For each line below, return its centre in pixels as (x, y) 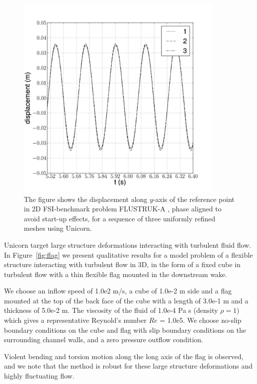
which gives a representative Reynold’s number (75, 320)
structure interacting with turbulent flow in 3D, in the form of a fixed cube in (122, 264)
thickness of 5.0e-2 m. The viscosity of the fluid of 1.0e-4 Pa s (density (111, 310)
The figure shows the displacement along (86, 199)
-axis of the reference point (194, 199)
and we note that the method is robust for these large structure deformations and (128, 366)
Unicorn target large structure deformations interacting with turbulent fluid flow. (128, 244)
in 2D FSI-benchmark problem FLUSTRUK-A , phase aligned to (123, 209)
